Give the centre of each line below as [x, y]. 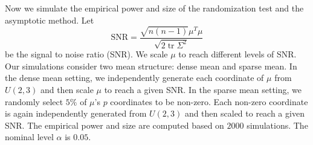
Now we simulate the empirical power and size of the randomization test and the [154, 8]
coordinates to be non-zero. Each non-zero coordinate [209, 101]
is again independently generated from [76, 113]
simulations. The [277, 125]
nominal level [29, 137]
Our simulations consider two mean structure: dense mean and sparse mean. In [151, 66]
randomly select [34, 101]
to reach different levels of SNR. [237, 54]
